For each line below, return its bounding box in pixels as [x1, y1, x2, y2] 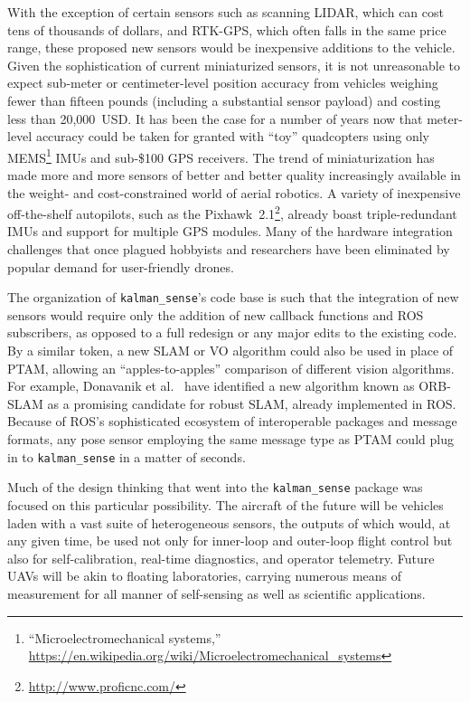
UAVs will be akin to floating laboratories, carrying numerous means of [7, 566, 402, 585]
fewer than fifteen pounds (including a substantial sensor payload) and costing [7, 90, 441, 109]
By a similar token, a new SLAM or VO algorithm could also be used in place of [7, 341, 454, 360]
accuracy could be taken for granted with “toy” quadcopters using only [35, 127, 429, 146]
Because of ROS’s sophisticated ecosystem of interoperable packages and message [7, 412, 457, 431]
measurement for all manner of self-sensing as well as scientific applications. [7, 583, 426, 602]
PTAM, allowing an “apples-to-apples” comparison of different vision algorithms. [7, 358, 455, 377]
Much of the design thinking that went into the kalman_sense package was [7, 478, 423, 497]
